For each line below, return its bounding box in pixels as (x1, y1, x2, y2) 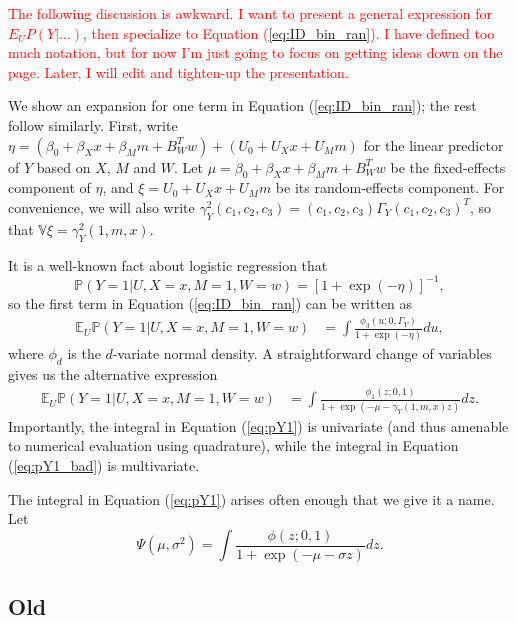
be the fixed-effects (390, 156, 506, 177)
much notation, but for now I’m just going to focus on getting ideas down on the (8, 42, 503, 63)
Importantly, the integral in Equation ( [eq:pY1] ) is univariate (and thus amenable (8, 415, 509, 436)
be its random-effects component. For (275, 177, 505, 198)
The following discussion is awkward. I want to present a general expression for (8, 3, 493, 23)
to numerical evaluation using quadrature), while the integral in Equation (8, 435, 459, 456)
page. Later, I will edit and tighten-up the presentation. (8, 61, 349, 82)
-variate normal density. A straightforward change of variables (112, 342, 492, 363)
